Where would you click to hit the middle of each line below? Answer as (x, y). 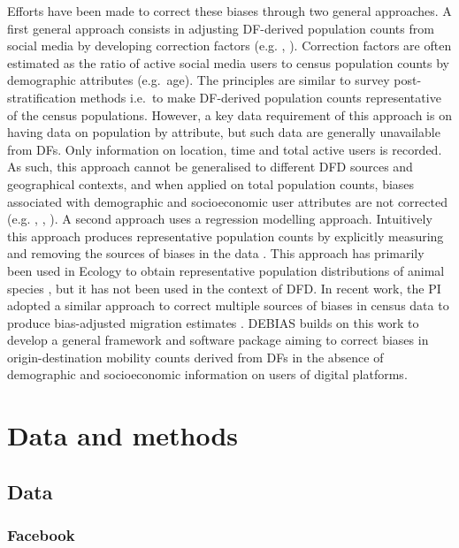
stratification (42, 97)
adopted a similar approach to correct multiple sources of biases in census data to (228, 305)
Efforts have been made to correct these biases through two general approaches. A (229, 11)
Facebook (41, 535)
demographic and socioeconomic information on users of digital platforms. (207, 374)
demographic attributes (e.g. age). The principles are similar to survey (199, 80)
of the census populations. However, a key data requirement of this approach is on (229, 114)
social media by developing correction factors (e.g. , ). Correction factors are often (229, 46)
